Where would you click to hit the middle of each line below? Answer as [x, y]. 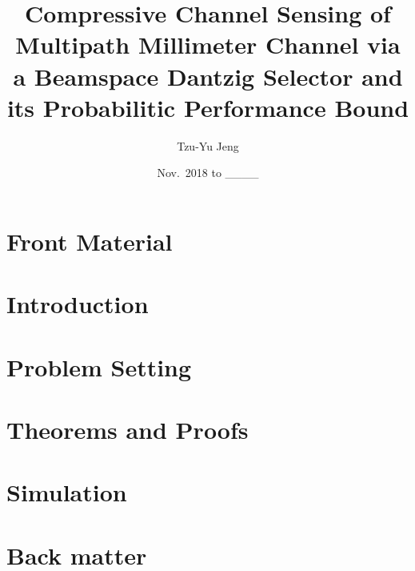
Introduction [78, 304]
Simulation [67, 492]
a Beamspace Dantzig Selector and [208, 76]
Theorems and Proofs [128, 429]
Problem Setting [99, 366]
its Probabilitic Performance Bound [208, 107]
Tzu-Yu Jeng [208, 145]
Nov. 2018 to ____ [208, 173]
